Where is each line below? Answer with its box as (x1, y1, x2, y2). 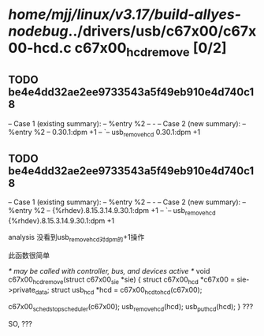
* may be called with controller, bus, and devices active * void (8, 266, 210, 275)
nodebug (8, 22, 69, 40)
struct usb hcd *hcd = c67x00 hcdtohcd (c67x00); (50, 285, 203, 297)
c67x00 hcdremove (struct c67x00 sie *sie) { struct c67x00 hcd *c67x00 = (8, 274, 235, 286)
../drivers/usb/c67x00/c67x (68, 22, 257, 40)
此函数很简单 (8, 250, 50, 259)
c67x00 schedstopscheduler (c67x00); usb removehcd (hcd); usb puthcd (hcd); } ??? (8, 302, 254, 313)
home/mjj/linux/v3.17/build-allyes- (8, 6, 242, 24)
